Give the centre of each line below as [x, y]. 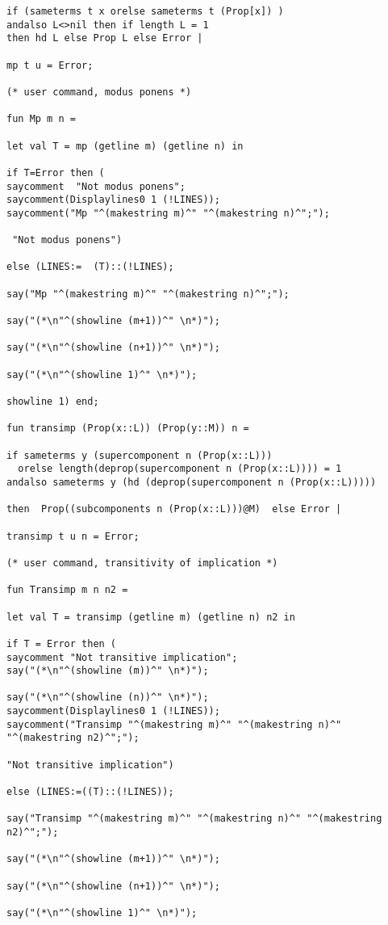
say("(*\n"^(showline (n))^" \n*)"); [108, 698]
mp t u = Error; [50, 65]
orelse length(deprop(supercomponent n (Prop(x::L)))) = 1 [180, 469]
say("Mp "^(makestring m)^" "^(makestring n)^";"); [148, 294]
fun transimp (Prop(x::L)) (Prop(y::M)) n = [128, 429]
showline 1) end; [53, 402]
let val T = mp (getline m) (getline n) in [125, 146]
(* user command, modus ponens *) [99, 92]
